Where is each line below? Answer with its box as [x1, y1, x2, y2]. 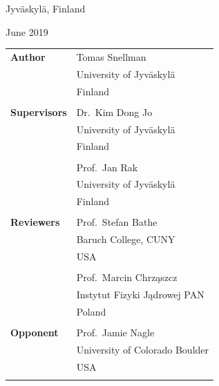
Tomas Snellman [76, 49, 146, 64]
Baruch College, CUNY [76, 232, 175, 247]
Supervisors [10, 104, 67, 119]
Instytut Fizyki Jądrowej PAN [76, 287, 204, 301]
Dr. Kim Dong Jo [76, 104, 153, 119]
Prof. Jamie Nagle [76, 325, 155, 339]
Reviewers [10, 215, 60, 229]
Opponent [10, 325, 59, 339]
